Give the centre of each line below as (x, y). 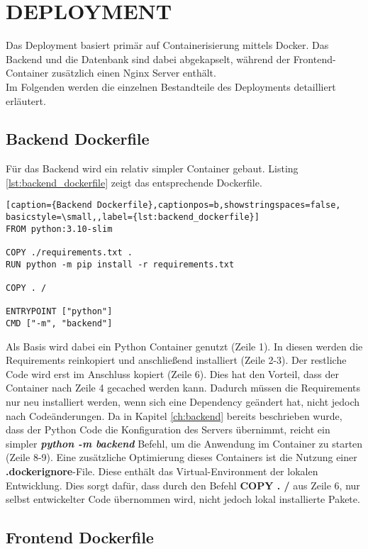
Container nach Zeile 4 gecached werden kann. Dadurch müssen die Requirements (183, 388)
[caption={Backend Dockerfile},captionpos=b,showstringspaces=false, (173, 205)
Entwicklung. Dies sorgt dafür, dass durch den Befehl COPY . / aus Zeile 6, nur (183, 485)
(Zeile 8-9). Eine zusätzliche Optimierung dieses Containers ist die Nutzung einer (182, 457)
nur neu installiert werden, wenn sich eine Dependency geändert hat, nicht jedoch (183, 402)
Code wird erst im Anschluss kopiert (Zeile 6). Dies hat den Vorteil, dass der (172, 373)
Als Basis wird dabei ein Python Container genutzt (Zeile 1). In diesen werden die (184, 346)
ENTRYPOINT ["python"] (59, 312)
